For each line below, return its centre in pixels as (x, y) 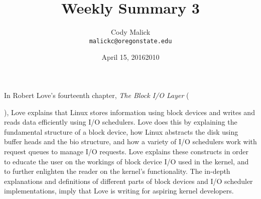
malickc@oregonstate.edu (130, 41)
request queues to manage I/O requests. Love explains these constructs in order (126, 151)
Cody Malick (130, 32)
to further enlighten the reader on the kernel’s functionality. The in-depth (117, 171)
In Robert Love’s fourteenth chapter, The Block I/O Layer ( (97, 95)
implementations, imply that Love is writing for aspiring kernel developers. (119, 191)
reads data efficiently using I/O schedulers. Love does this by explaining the (121, 122)
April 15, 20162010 (130, 57)
